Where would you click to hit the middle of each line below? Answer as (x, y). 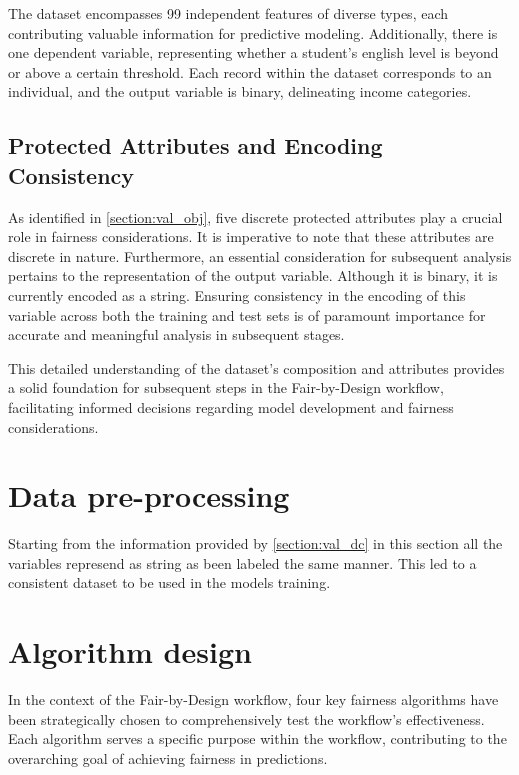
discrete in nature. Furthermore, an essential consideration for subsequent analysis (260, 255)
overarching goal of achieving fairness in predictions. (168, 757)
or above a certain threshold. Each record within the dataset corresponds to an (250, 71)
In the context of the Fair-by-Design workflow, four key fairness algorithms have (253, 699)
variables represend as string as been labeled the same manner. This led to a (242, 562)
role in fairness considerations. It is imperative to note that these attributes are (251, 236)
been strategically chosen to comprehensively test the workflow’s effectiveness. (246, 718)
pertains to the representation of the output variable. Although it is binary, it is (253, 275)
